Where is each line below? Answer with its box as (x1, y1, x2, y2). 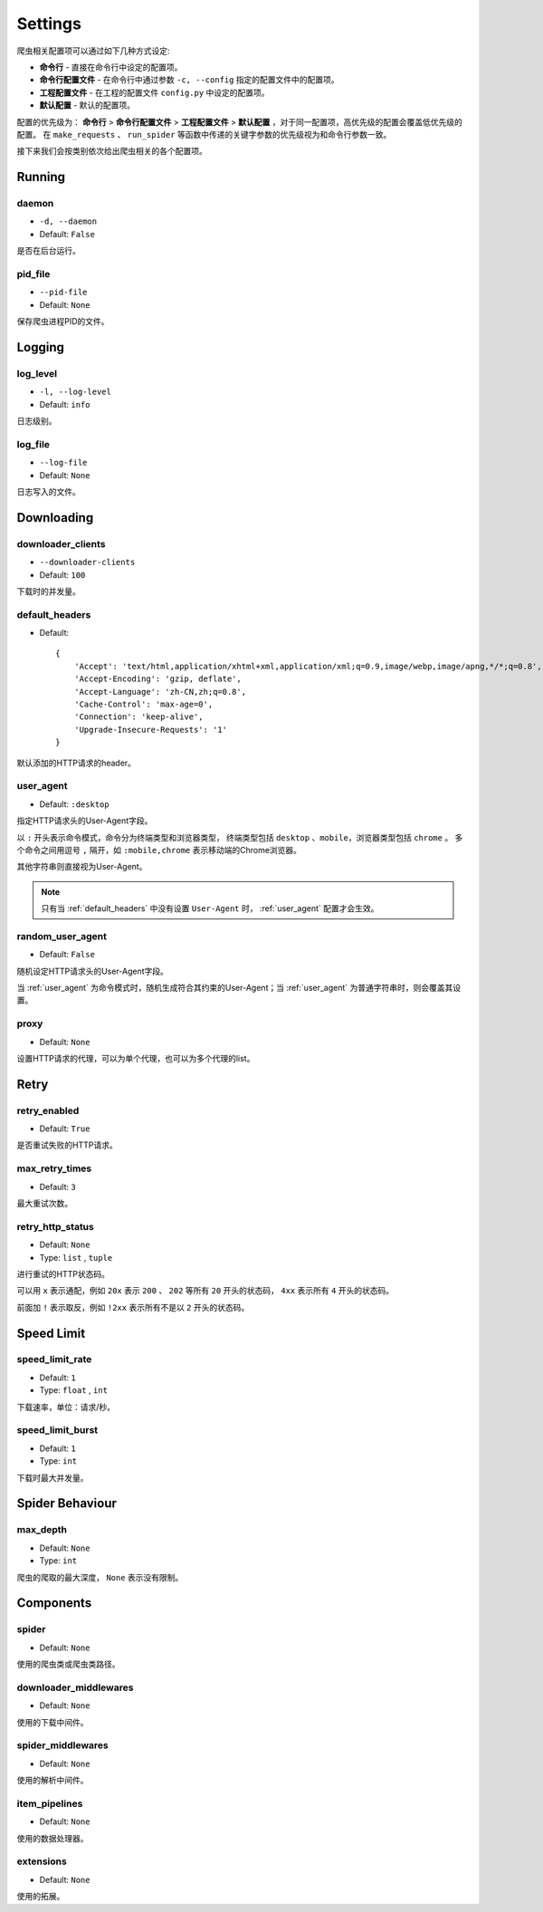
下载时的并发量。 (16, 585, 81, 597)
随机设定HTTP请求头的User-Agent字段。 (16, 966, 169, 976)
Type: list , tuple (39, 1252, 113, 1263)
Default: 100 (39, 569, 86, 580)
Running (16, 169, 66, 185)
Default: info (39, 399, 90, 409)
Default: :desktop (39, 798, 110, 810)
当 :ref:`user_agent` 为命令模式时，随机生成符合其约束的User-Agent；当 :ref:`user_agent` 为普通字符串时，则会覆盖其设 (16, 983, 462, 993)
